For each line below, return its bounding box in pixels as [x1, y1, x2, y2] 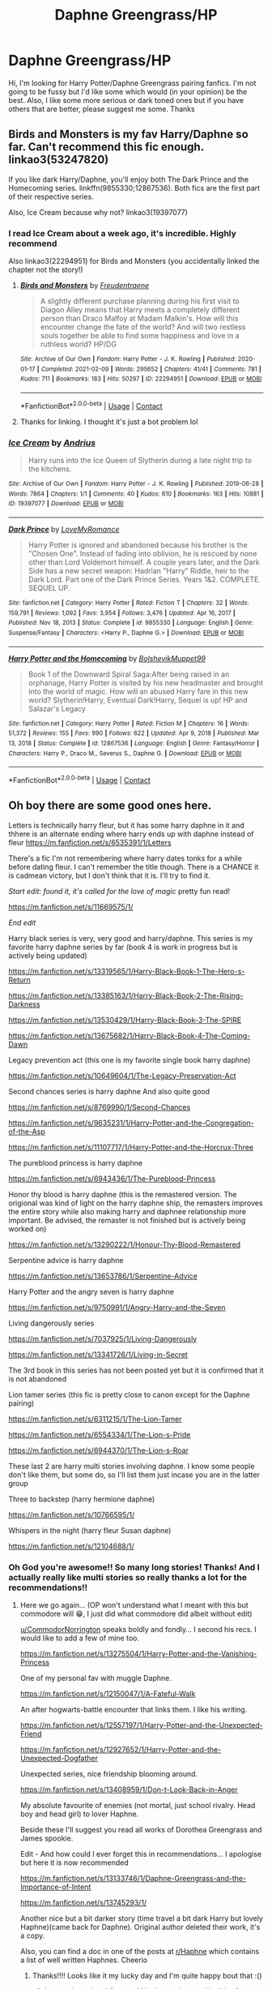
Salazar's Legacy [28, 703, 87, 713]
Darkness [8, 999, 40, 1009]
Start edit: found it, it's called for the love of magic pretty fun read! [8, 886, 231, 896]
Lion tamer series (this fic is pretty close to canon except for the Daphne [8, 1390, 250, 1399]
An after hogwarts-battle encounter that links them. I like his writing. [19, 1704, 248, 1714]
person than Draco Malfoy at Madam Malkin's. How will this [40, 314, 239, 324]
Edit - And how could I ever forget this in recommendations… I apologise [19, 1849, 261, 1858]
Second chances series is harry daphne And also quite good [8, 1086, 210, 1096]
